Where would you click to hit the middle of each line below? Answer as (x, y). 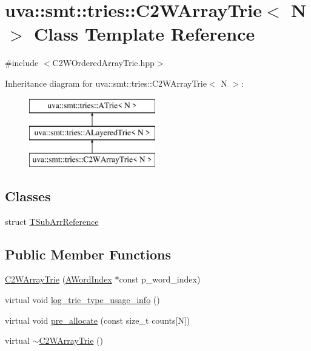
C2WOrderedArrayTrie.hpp (103, 63)
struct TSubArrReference (52, 221)
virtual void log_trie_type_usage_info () (82, 300)
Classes (28, 196)
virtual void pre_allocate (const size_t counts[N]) (98, 320)
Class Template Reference (145, 34)
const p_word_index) (160, 279)
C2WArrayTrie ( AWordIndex (59, 279)
